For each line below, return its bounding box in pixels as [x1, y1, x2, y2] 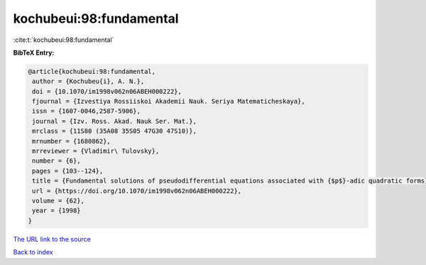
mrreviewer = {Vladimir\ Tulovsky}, [32, 147, 160, 156]
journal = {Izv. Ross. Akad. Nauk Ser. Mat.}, [32, 117, 197, 125]
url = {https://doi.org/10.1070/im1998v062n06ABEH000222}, [32, 187, 242, 195]
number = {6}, [32, 157, 81, 165]
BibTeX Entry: [13, 48, 55, 57]
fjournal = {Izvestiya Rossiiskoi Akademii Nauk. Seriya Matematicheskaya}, [32, 97, 305, 106]
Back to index [13, 248, 53, 256]
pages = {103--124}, [32, 167, 104, 175]
